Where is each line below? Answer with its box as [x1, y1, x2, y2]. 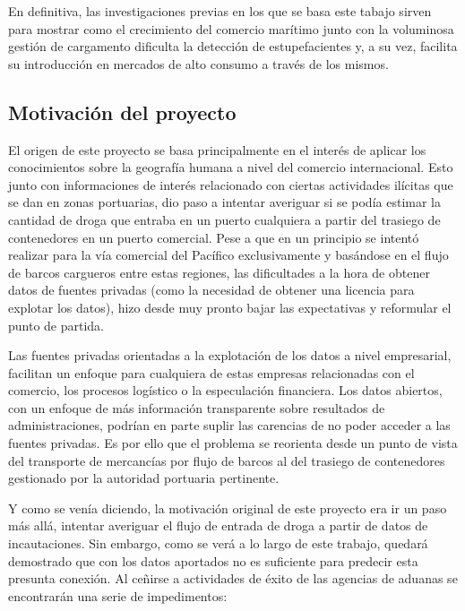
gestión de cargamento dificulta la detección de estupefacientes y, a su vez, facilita [8, 37, 458, 56]
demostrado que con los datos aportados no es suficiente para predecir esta [8, 551, 418, 570]
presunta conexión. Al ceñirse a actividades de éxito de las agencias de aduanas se [8, 569, 458, 588]
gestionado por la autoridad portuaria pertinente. [8, 469, 280, 487]
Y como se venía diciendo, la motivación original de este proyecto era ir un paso [8, 498, 447, 517]
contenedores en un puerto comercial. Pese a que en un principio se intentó [8, 228, 419, 246]
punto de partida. [8, 315, 105, 334]
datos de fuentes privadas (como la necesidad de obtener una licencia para [8, 280, 415, 299]
